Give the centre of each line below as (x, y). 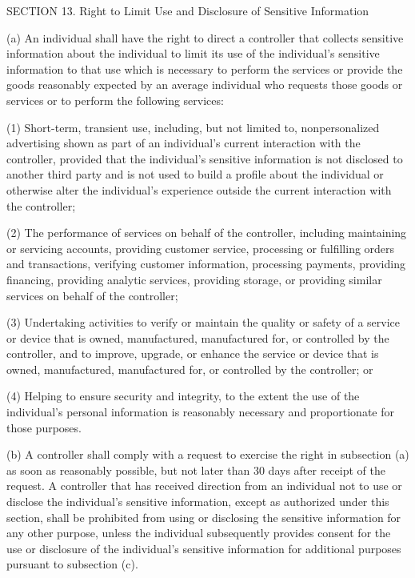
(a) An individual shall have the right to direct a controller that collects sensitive (205, 37)
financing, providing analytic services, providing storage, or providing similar (194, 279)
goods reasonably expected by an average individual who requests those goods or (205, 84)
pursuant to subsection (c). (72, 564)
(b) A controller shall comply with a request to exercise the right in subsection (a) (208, 454)
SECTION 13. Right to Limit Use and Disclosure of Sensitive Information (188, 10)
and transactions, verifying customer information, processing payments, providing (206, 264)
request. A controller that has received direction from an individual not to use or (204, 486)
